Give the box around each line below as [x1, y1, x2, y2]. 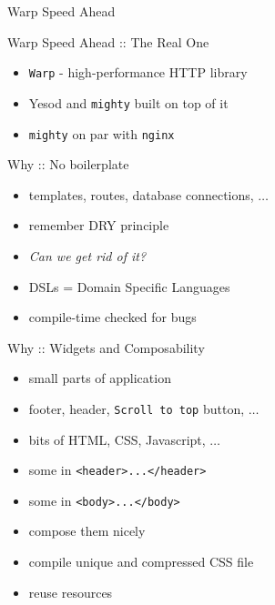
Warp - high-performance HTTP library [28, 63, 248, 82]
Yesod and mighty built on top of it [28, 93, 229, 112]
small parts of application [28, 368, 171, 388]
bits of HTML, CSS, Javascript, [28, 429, 206, 449]
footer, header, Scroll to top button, [28, 398, 245, 418]
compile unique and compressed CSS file [28, 552, 254, 571]
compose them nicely [28, 521, 146, 540]
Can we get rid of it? [28, 246, 147, 265]
